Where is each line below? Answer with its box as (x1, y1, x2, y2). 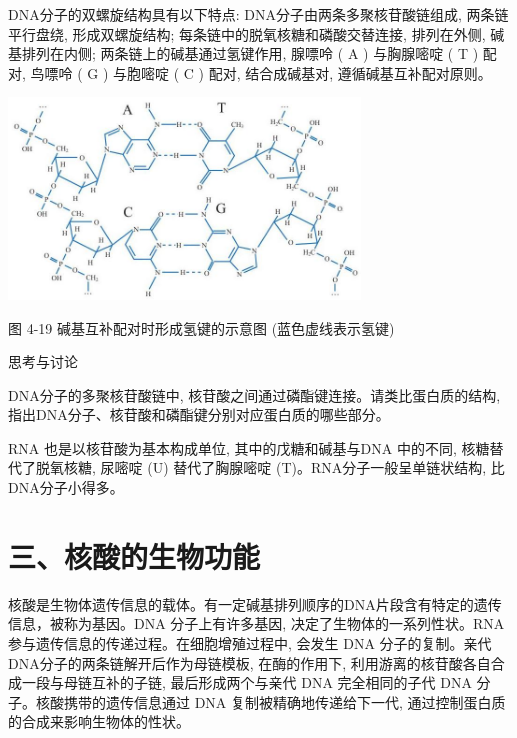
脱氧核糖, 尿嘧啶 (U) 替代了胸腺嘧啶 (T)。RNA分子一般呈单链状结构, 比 (35, 457, 505, 478)
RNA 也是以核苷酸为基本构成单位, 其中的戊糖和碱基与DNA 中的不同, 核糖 (8, 437, 490, 458)
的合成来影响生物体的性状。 (8, 711, 190, 732)
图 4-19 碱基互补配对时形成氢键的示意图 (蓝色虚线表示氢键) (8, 317, 395, 338)
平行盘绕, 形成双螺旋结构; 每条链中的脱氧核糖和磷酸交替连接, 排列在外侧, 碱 (8, 23, 505, 44)
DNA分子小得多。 (8, 477, 124, 498)
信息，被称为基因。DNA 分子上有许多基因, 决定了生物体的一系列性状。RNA (8, 613, 505, 634)
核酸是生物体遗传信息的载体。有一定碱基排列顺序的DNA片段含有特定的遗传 (8, 593, 502, 614)
